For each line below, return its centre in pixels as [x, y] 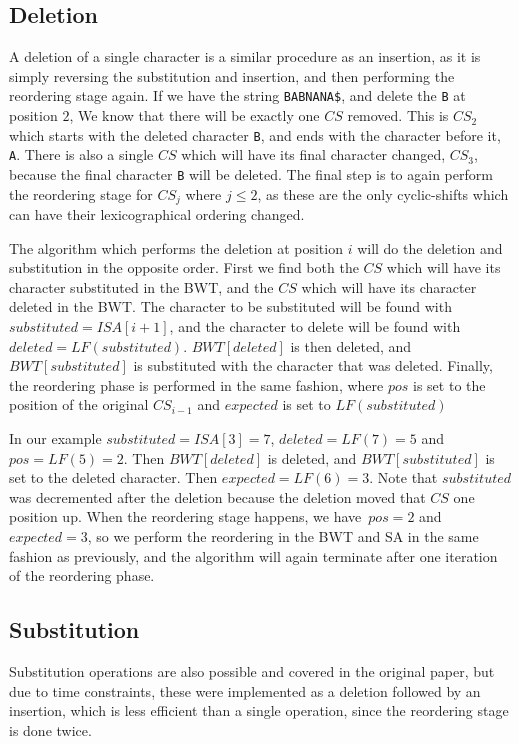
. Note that [403, 477]
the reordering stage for [81, 193]
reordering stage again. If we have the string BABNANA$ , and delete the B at [237, 95]
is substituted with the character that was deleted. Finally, [313, 365]
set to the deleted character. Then [113, 477]
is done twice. [50, 729]
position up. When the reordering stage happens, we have [185, 516]
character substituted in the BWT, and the [141, 286]
